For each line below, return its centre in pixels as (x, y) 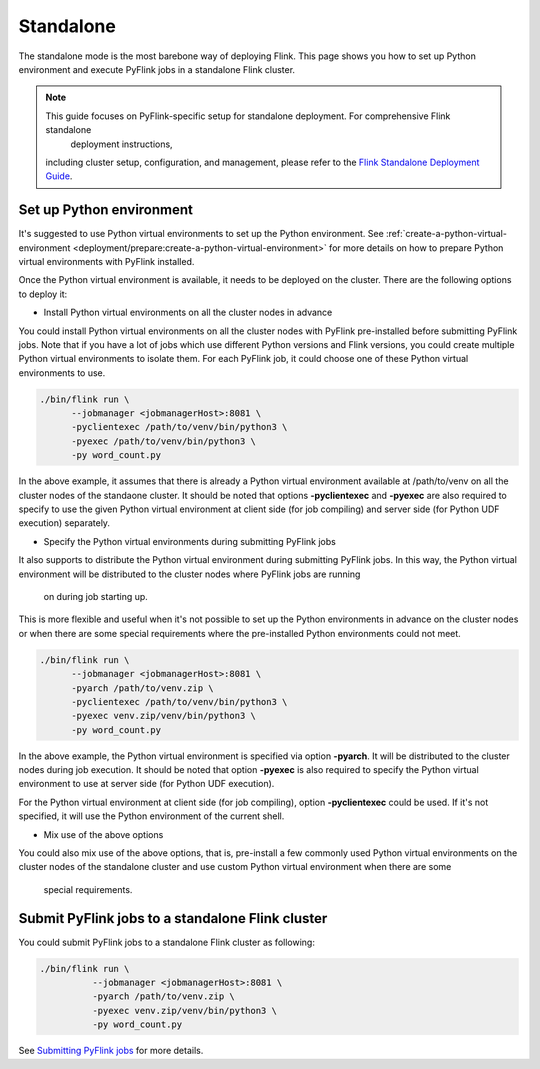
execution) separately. (64, 523)
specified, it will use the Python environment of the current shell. (151, 816)
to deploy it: (43, 294)
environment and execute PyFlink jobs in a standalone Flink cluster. (156, 69)
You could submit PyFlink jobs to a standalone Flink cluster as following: (166, 942)
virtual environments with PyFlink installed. (106, 261)
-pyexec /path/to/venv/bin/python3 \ (164, 441)
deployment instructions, (122, 144)
